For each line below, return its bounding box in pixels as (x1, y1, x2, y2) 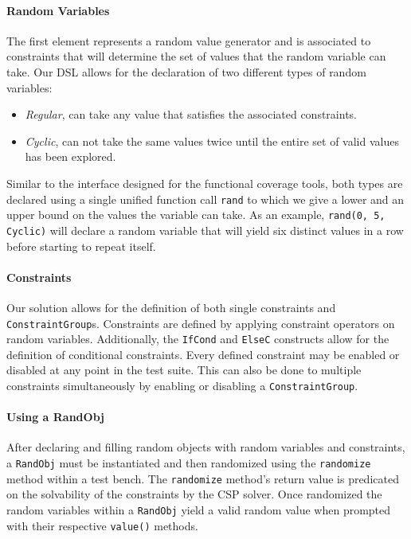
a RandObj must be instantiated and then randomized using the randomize (6, 455, 371, 471)
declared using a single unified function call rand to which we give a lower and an (6, 190, 405, 207)
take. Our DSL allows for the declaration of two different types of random (6, 63, 366, 80)
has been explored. (25, 148, 116, 165)
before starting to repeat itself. (6, 237, 156, 254)
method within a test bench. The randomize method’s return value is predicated (6, 470, 399, 486)
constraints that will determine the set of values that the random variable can (6, 48, 386, 64)
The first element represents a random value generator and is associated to (6, 32, 371, 49)
